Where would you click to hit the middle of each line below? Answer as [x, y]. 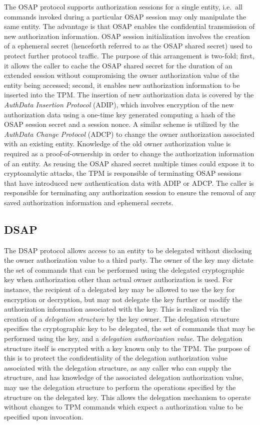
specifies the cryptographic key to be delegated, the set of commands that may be [129, 328]
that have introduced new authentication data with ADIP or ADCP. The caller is [129, 183]
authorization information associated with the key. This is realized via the [117, 309]
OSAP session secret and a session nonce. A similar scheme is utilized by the [121, 124]
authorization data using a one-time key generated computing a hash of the [120, 114]
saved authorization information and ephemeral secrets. [89, 202]
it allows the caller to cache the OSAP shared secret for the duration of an [118, 65]
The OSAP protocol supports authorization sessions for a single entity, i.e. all [123, 6]
